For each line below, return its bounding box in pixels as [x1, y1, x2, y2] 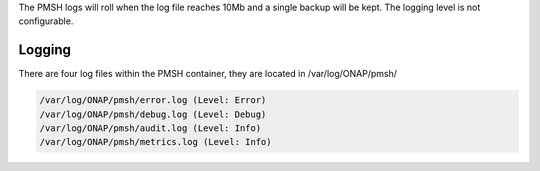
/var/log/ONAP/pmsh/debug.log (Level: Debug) [39, 108, 267, 120]
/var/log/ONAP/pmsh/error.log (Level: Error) [39, 95, 267, 106]
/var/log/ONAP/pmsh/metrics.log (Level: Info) [39, 136, 272, 148]
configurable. [18, 15, 74, 27]
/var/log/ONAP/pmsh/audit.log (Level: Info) [39, 123, 262, 134]
